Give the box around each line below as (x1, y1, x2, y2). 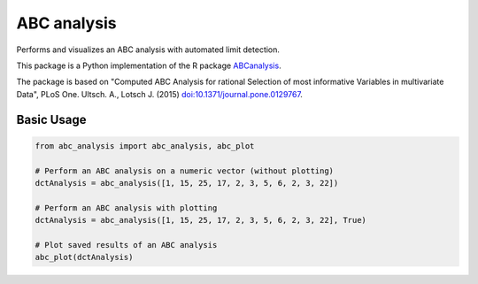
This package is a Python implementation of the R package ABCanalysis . (16, 60, 282, 71)
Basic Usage (16, 111, 87, 127)
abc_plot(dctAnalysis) (35, 252, 134, 263)
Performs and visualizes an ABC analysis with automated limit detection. (16, 44, 281, 55)
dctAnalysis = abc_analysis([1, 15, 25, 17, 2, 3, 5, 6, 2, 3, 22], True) (35, 215, 367, 226)
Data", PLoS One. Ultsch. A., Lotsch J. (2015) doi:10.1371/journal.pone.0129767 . (16, 88, 303, 99)
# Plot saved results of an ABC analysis (35, 240, 218, 249)
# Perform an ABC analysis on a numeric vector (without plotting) (35, 165, 335, 176)
